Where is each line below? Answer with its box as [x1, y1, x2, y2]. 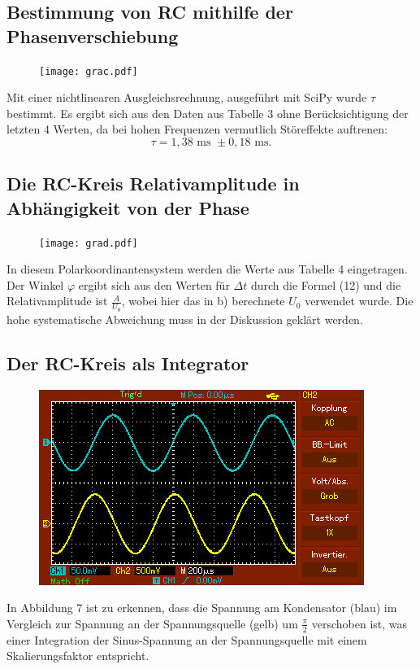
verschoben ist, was [311, 614, 408, 632]
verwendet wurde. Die [305, 292, 414, 309]
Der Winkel [6, 276, 64, 293]
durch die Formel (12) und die [250, 276, 401, 293]
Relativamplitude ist [6, 292, 108, 309]
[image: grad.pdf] [39, 237, 138, 249]
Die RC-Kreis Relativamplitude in [6, 171, 300, 196]
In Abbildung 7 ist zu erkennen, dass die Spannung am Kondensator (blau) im [6, 599, 397, 616]
